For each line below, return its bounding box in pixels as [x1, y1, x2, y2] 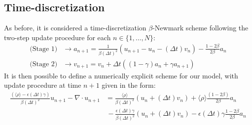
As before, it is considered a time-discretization [4, 23, 146, 33]
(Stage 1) [30, 45, 58, 52]
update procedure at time [4, 80, 81, 90]
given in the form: [102, 80, 156, 90]
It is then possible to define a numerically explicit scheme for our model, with [4, 70, 238, 80]
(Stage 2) [30, 60, 58, 68]
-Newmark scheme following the [152, 23, 249, 33]
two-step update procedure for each [4, 32, 111, 42]
